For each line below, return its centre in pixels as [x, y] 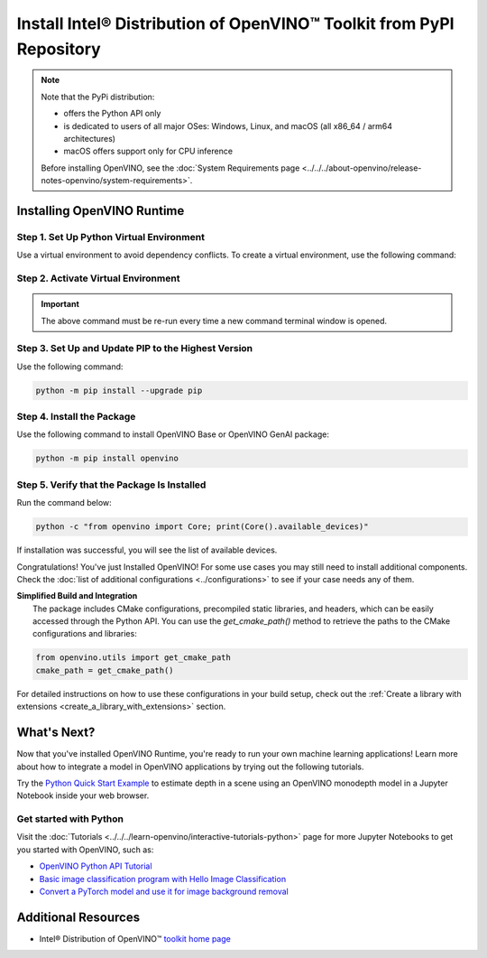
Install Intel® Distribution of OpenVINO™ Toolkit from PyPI [235, 23]
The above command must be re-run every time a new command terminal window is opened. [214, 321]
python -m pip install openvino [107, 459]
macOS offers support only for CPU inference [148, 151]
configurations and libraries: [85, 634]
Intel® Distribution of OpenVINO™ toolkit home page [135, 938]
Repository [59, 49]
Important [60, 304]
